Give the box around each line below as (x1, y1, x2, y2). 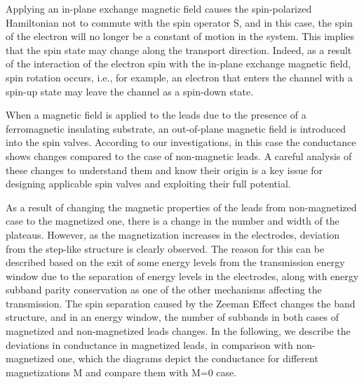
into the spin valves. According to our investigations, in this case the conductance (6, 135, 356, 150)
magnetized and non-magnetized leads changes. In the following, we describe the (6, 324, 351, 338)
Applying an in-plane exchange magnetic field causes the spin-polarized (6, 1, 312, 15)
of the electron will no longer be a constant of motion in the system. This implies (6, 29, 355, 44)
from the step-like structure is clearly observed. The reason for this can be (6, 241, 325, 256)
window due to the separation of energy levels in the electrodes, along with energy (6, 268, 359, 283)
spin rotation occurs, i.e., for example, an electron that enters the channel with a (6, 69, 353, 84)
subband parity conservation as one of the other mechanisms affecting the (6, 282, 322, 297)
